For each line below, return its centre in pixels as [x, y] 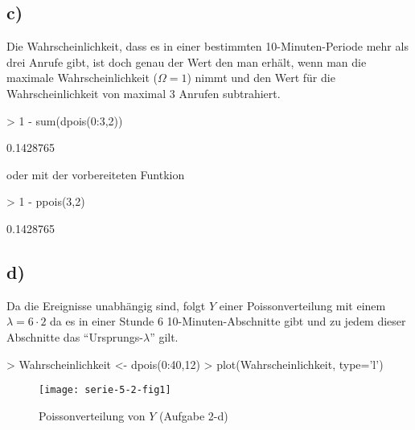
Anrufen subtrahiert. [230, 93]
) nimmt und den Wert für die [261, 78]
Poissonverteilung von [92, 415]
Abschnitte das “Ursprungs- [75, 336]
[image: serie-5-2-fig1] [105, 390]
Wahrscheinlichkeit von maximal [86, 93]
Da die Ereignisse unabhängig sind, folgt [106, 305]
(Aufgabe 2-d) [194, 415]
